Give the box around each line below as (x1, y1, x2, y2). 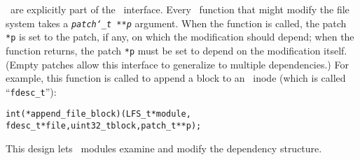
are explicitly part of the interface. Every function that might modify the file (10, 2, 349, 16)
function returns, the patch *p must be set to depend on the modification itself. (6, 43, 347, 57)
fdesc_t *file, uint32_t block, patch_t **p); (6, 121, 202, 131)
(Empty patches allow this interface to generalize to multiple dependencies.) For (6, 57, 349, 71)
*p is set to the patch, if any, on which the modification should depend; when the (6, 29, 354, 44)
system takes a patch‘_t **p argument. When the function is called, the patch (6, 15, 347, 30)
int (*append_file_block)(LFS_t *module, (6, 109, 191, 119)
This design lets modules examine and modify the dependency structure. (6, 140, 322, 155)
